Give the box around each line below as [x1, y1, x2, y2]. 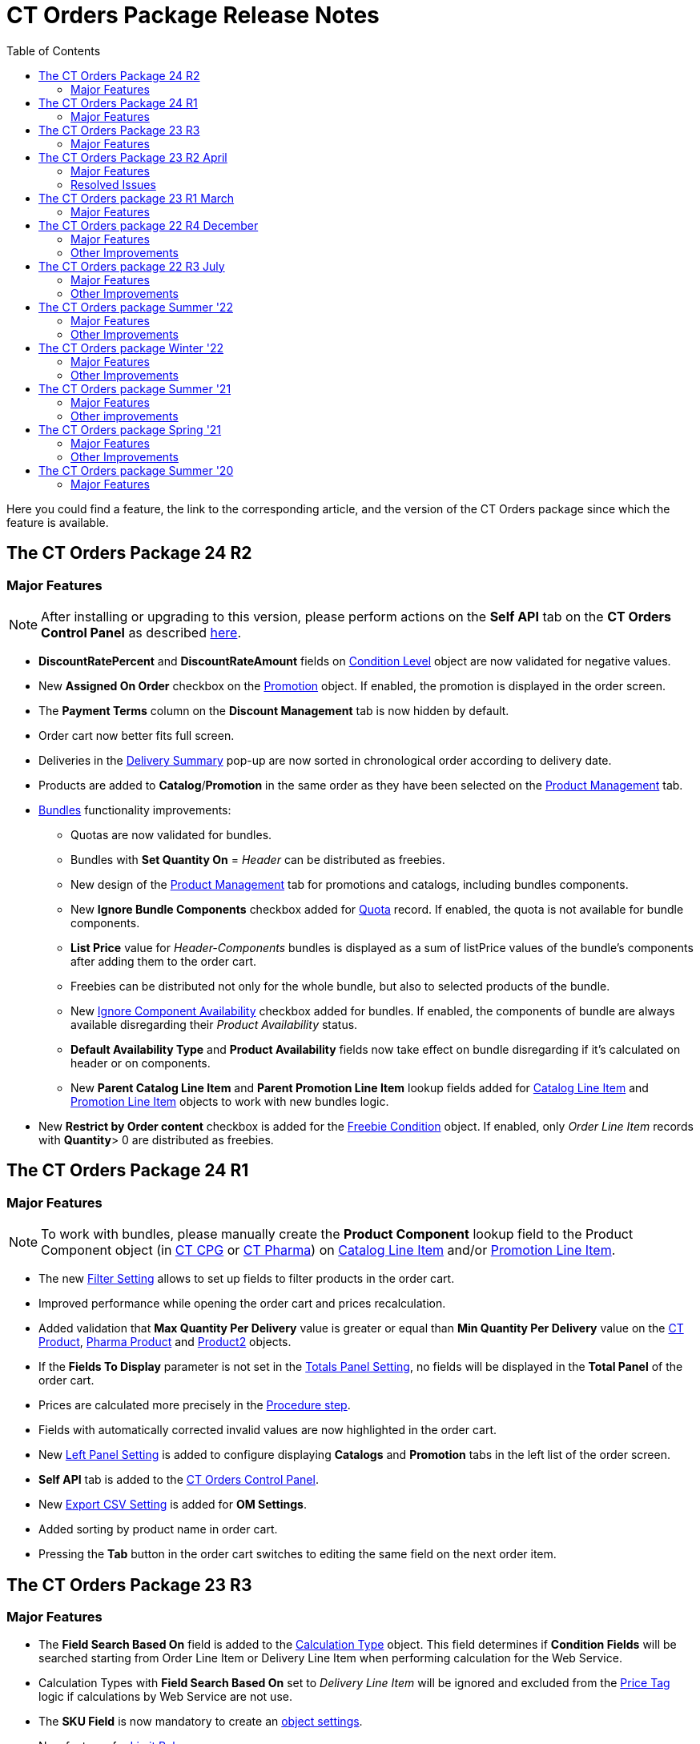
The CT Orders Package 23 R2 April [38, 150, 227, 164]
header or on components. [70, 1055, 211, 1070]
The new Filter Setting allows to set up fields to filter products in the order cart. [38, 1272, 455, 1286]
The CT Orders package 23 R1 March [38, 191, 235, 205]
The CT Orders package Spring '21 [38, 422, 222, 436]
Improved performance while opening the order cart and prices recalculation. [38, 1296, 446, 1311]
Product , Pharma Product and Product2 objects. [38, 1335, 292, 1349]
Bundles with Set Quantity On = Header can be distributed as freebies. [70, 852, 445, 866]
